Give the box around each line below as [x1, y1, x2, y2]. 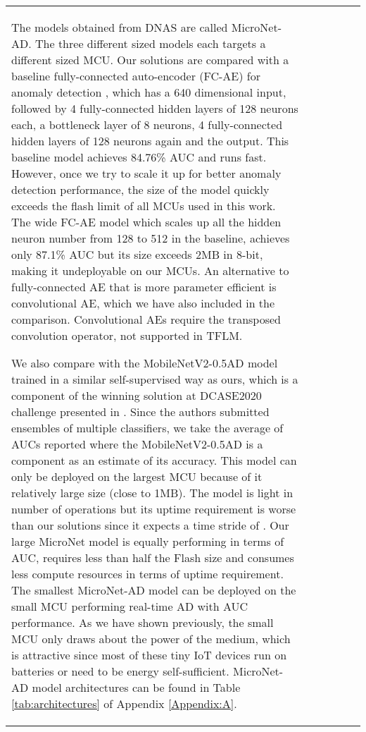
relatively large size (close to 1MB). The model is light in [11, 484, 294, 501]
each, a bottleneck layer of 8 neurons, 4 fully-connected [11, 116, 283, 133]
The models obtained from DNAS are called [11, 19, 228, 35]
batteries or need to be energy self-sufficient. [11, 663, 229, 679]
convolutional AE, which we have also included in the [11, 295, 275, 311]
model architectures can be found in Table [32, 679, 241, 695]
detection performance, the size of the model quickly [11, 181, 270, 197]
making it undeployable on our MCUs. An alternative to [11, 262, 289, 279]
